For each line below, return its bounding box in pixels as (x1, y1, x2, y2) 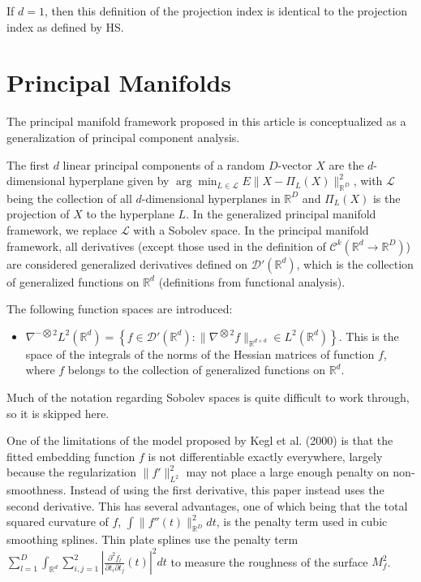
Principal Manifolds (6, 66, 232, 99)
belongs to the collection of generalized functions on (67, 361, 325, 378)
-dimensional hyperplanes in (141, 189, 281, 206)
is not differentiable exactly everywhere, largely (148, 447, 383, 464)
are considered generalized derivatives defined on (6, 255, 248, 272)
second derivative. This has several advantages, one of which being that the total (6, 497, 408, 514)
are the (329, 156, 364, 173)
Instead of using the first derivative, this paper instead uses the (70, 481, 384, 498)
